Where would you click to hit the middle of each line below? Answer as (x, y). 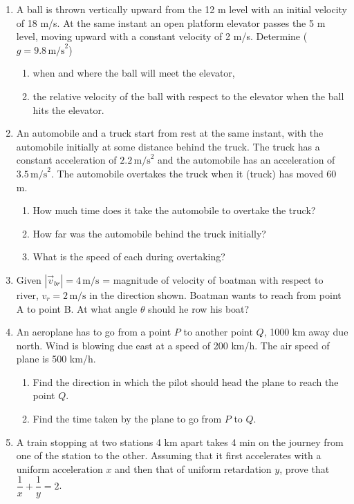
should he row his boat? (199, 308)
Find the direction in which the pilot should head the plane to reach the (186, 381)
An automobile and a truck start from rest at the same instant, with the (170, 133)
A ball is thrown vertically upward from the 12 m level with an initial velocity (181, 9)
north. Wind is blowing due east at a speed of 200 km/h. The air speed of (173, 345)
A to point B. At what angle (77, 308)
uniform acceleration (59, 468)
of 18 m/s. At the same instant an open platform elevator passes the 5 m (171, 22)
